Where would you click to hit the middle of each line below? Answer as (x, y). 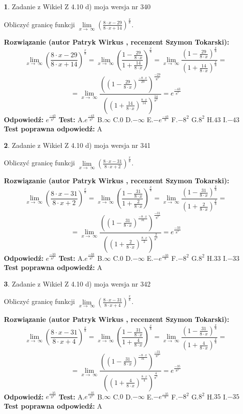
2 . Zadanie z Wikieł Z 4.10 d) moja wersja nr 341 (77, 145)
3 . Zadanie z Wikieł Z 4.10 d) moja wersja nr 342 (77, 283)
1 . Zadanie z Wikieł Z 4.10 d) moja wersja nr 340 (77, 6)
